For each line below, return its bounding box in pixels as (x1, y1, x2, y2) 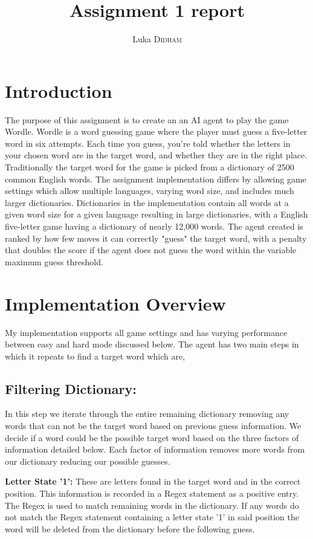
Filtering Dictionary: (5, 379, 137, 398)
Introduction (5, 78, 112, 103)
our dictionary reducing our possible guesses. (5, 454, 170, 467)
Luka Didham (132, 33, 182, 45)
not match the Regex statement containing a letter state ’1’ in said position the (5, 511, 300, 523)
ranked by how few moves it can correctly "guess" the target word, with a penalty (5, 231, 307, 244)
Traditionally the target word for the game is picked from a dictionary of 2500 (5, 161, 294, 173)
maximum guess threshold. (5, 255, 103, 268)
